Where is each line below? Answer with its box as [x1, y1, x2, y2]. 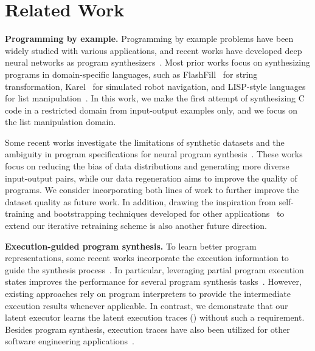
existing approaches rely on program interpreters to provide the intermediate [5, 287, 291, 299]
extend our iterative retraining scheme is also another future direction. [5, 219, 268, 232]
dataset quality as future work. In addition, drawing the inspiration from [5, 195, 276, 208]
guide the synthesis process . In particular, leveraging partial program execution [5, 263, 304, 276]
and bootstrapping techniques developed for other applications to [36, 207, 285, 220]
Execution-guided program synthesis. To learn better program [5, 239, 257, 252]
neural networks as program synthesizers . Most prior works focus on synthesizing [5, 56, 310, 69]
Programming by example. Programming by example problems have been [5, 32, 294, 45]
